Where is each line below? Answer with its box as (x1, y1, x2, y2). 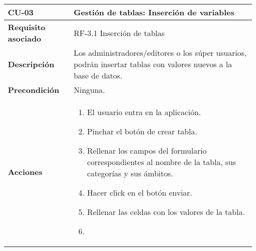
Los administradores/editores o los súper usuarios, (73, 47, 247, 58)
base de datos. (73, 70, 123, 81)
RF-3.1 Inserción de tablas (73, 27, 165, 39)
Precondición (8, 84, 60, 95)
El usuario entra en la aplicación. (87, 106, 201, 118)
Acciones (8, 166, 42, 177)
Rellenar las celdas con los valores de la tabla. (87, 206, 245, 217)
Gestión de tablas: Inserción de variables (73, 6, 234, 18)
